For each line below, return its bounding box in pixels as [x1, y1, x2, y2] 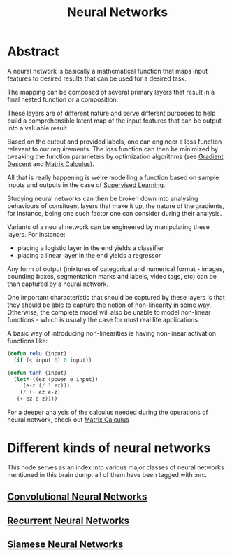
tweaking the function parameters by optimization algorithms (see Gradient [7, 152, 224, 160]
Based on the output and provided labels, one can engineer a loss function [7, 137, 222, 146]
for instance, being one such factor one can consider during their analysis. [7, 209, 222, 217]
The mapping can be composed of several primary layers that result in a [7, 88, 215, 96]
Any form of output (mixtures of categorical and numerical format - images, [7, 264, 225, 273]
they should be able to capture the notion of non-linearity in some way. [7, 301, 212, 309]
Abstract [7, 43, 59, 60]
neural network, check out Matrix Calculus [7, 415, 129, 424]
